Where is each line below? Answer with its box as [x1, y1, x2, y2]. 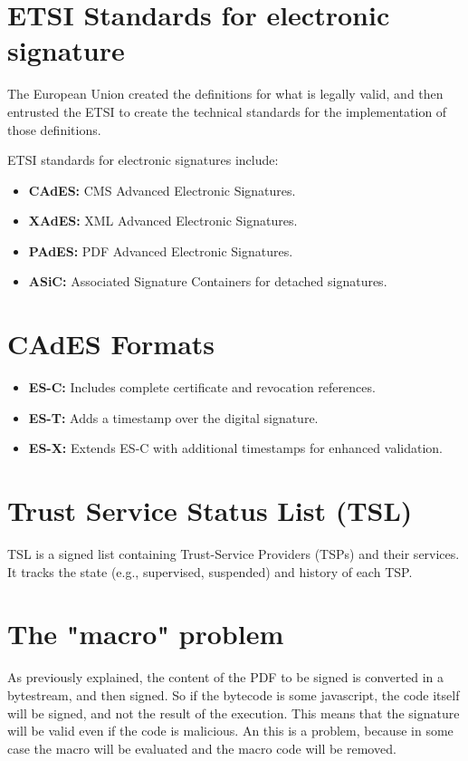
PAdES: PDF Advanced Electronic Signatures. [28, 241, 293, 260]
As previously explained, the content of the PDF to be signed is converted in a [7, 668, 444, 687]
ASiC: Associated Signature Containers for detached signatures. [28, 272, 387, 291]
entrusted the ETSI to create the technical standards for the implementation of [7, 101, 447, 120]
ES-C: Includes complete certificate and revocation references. [28, 378, 376, 397]
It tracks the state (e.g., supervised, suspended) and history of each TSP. [7, 562, 413, 581]
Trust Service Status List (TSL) [7, 492, 413, 529]
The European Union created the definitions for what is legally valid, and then [7, 84, 444, 103]
